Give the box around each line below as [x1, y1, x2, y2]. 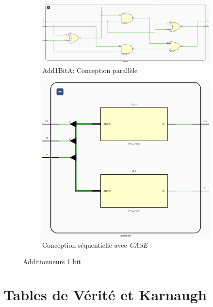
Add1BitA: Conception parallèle [42, 65, 138, 75]
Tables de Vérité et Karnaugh [3, 285, 207, 305]
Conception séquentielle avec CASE [42, 239, 148, 250]
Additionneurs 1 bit [23, 256, 81, 266]
